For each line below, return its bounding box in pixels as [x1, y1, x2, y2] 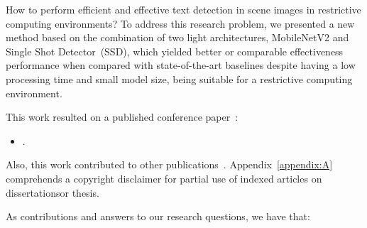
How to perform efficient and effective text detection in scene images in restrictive [6, 2, 361, 16]
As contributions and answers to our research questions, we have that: [6, 209, 310, 224]
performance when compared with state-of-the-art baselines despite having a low [6, 58, 356, 72]
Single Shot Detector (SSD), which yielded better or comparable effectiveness [6, 43, 344, 58]
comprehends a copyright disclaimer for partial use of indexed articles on [6, 170, 322, 185]
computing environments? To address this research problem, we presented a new [6, 16, 355, 31]
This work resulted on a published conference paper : [6, 109, 239, 124]
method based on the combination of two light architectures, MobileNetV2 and [6, 30, 349, 45]
